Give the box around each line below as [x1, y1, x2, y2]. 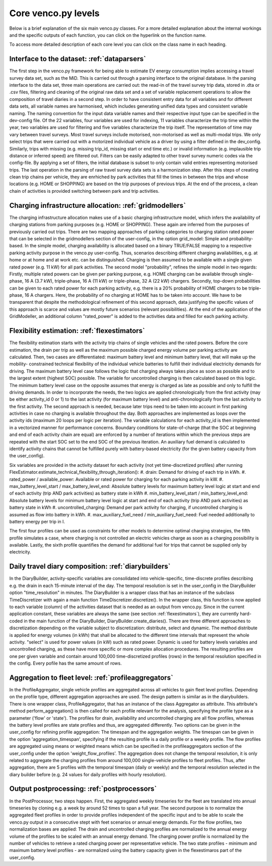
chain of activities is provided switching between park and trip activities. [9, 188, 160, 194]
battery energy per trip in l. [9, 518, 65, 524]
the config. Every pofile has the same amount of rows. [9, 660, 122, 666]
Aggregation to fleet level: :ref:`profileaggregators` [9, 673, 173, 682]
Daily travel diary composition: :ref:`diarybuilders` [9, 562, 171, 571]
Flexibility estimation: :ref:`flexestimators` [9, 327, 146, 335]
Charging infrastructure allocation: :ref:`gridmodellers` [9, 201, 186, 209]
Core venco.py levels [9, 8, 100, 19]
